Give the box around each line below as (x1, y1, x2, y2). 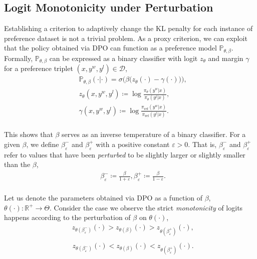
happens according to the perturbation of (4, 212, 131, 222)
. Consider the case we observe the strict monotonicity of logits (49, 202, 243, 212)
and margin (208, 52, 243, 63)
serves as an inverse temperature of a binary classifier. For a (62, 129, 246, 139)
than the (4, 159, 31, 169)
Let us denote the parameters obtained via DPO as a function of (4, 192, 203, 202)
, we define (26, 138, 59, 149)
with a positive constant (96, 138, 170, 149)
